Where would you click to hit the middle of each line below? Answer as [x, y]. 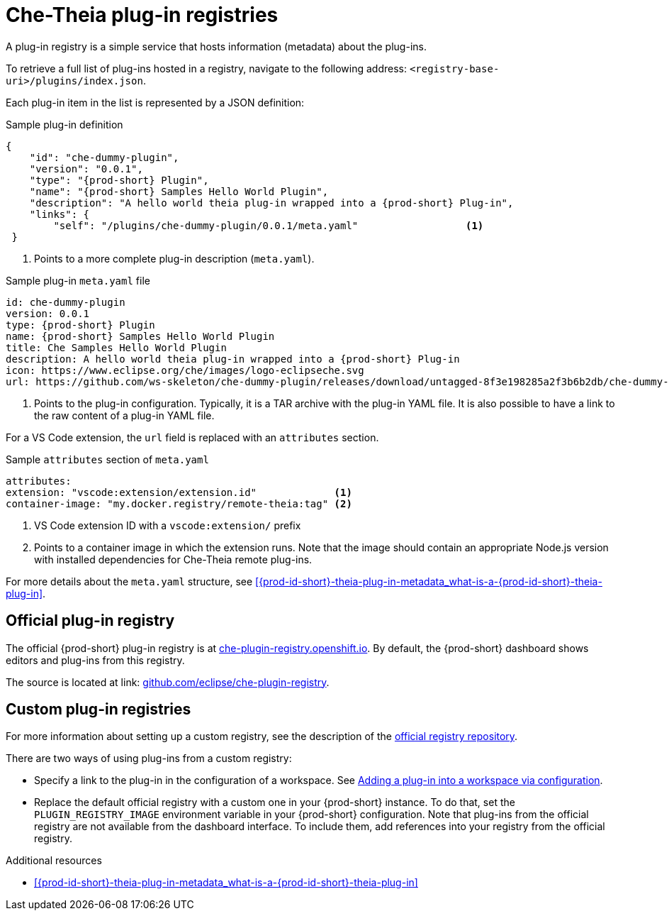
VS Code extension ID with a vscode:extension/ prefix [168, 525]
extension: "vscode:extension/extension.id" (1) [179, 492]
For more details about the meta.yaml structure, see [129, 581]
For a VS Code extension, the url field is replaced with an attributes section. [192, 437]
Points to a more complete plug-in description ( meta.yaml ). [174, 258]
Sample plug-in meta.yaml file [78, 280]
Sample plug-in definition [64, 124]
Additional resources [54, 861]
